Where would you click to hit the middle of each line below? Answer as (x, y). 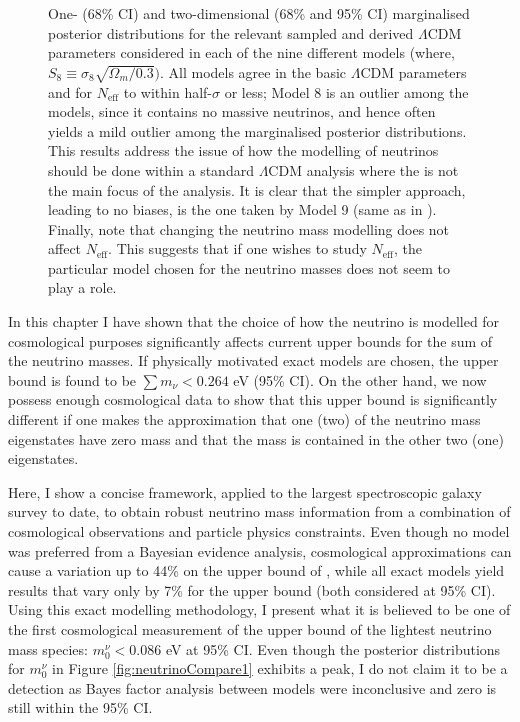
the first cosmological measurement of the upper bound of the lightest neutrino (250, 628)
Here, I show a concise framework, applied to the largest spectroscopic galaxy (245, 491)
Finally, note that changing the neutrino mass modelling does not (249, 228)
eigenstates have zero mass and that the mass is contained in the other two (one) (256, 438)
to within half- (168, 91)
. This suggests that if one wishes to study (237, 248)
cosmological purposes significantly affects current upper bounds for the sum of (250, 340)
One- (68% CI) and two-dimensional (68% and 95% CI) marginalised (259, 13)
